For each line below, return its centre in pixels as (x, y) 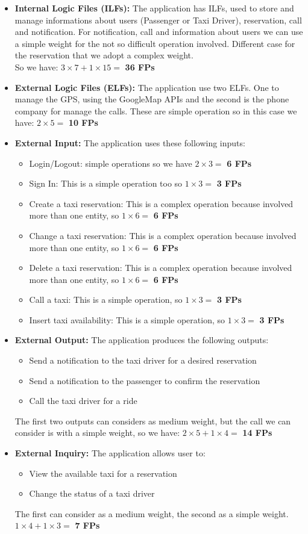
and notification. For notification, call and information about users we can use (159, 32)
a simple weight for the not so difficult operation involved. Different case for (155, 43)
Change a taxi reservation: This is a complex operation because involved (163, 235)
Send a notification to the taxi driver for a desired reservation (143, 360)
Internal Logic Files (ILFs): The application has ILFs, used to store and (154, 8)
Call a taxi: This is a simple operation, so (106, 300)
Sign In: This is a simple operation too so (106, 183)
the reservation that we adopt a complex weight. (104, 55)
